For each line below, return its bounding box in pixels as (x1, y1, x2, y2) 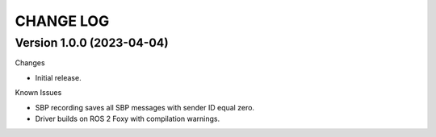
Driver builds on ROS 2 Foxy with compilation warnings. (35, 114, 220, 123)
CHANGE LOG (15, 12, 110, 30)
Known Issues (15, 88, 62, 98)
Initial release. (35, 73, 82, 82)
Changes (15, 58, 45, 68)
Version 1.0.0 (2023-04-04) (15, 35, 169, 50)
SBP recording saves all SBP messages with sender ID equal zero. (35, 102, 254, 112)
